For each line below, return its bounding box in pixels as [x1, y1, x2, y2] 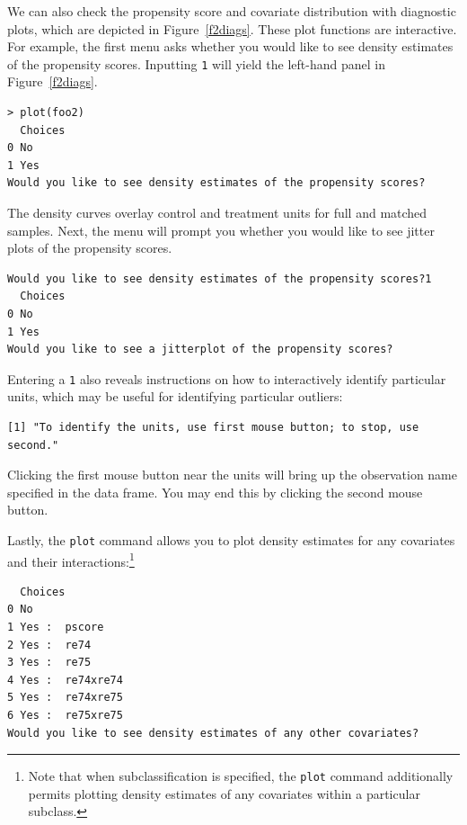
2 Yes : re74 [7, 638, 92, 651]
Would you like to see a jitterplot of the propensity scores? [7, 343, 393, 356]
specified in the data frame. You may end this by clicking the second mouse [7, 482, 423, 501]
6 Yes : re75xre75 [7, 709, 123, 722]
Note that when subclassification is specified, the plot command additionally [28, 767, 454, 785]
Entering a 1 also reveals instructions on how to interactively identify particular [7, 369, 446, 388]
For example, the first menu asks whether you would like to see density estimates [7, 37, 454, 56]
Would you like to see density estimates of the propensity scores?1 [7, 272, 432, 285]
